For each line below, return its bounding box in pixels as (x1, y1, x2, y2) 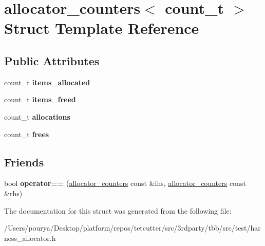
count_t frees (4, 128, 49, 139)
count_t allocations (4, 111, 70, 122)
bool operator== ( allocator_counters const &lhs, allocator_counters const (4, 178, 246, 188)
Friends (4, 154, 44, 169)
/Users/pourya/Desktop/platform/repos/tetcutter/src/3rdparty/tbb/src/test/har (4, 222, 261, 233)
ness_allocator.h (4, 232, 56, 243)
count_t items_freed (4, 94, 76, 105)
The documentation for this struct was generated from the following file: (4, 205, 232, 216)
